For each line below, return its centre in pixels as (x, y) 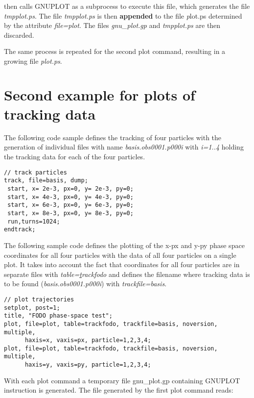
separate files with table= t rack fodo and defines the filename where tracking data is (127, 274)
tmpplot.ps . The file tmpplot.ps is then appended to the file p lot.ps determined (123, 15)
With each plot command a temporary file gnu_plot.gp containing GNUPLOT (122, 380)
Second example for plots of (100, 94)
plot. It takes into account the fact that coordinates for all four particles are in (122, 264)
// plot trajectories (39, 299)
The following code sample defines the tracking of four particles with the (113, 137)
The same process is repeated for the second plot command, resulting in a (115, 51)
